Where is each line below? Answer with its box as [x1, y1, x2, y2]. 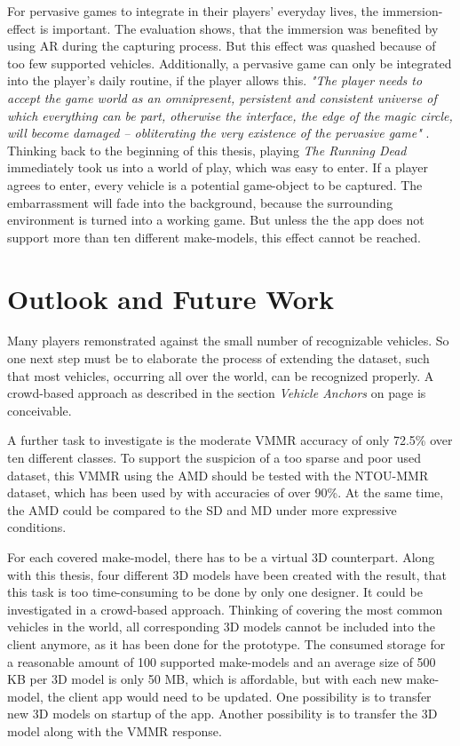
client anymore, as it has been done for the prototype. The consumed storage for [7, 634, 446, 653]
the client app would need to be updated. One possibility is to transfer [47, 686, 432, 705]
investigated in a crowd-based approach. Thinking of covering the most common [7, 599, 443, 618]
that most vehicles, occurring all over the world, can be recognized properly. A [7, 366, 434, 385]
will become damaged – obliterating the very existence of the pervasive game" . [7, 123, 430, 142]
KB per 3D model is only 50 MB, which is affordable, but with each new [7, 670, 402, 688]
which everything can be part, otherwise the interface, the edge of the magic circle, [7, 106, 453, 124]
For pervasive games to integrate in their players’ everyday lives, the [7, 2, 378, 20]
